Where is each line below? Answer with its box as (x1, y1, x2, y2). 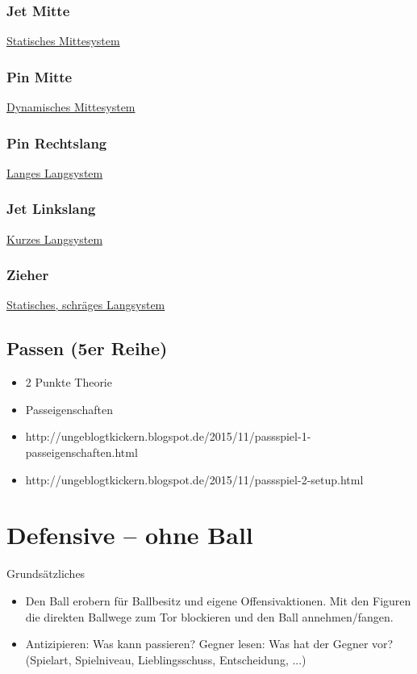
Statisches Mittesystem (6, 32, 120, 49)
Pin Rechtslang (6, 132, 107, 153)
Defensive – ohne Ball (6, 518, 253, 551)
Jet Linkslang (6, 199, 96, 219)
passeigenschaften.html (25, 444, 138, 461)
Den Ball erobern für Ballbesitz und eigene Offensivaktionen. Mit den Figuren (25, 592, 411, 609)
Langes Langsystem (6, 164, 103, 181)
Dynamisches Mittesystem (6, 98, 136, 115)
